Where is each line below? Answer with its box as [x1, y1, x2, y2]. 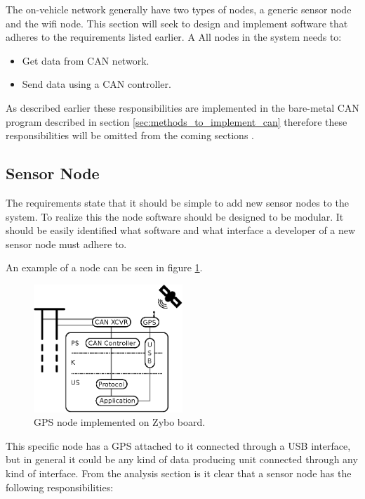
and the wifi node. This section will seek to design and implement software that [6, 15, 348, 30]
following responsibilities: [6, 479, 114, 494]
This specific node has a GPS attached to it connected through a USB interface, [6, 438, 351, 453]
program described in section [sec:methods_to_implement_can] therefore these [6, 114, 347, 129]
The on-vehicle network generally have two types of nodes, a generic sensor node [6, 2, 352, 16]
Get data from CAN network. [22, 53, 150, 67]
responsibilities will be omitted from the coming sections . [6, 128, 254, 143]
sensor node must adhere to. [6, 236, 127, 251]
